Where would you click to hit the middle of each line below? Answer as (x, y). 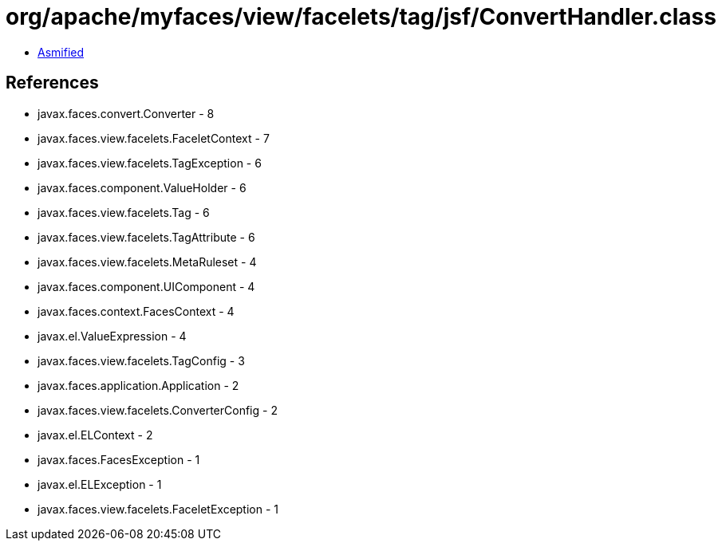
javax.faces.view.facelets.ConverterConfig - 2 (158, 410)
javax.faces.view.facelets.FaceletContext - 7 (154, 138)
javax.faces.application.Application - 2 (138, 385)
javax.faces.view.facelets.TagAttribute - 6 (146, 237)
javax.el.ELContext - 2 (95, 435)
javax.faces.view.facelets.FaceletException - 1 (158, 509)
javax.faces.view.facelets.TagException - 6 (150, 163)
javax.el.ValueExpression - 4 (112, 336)
